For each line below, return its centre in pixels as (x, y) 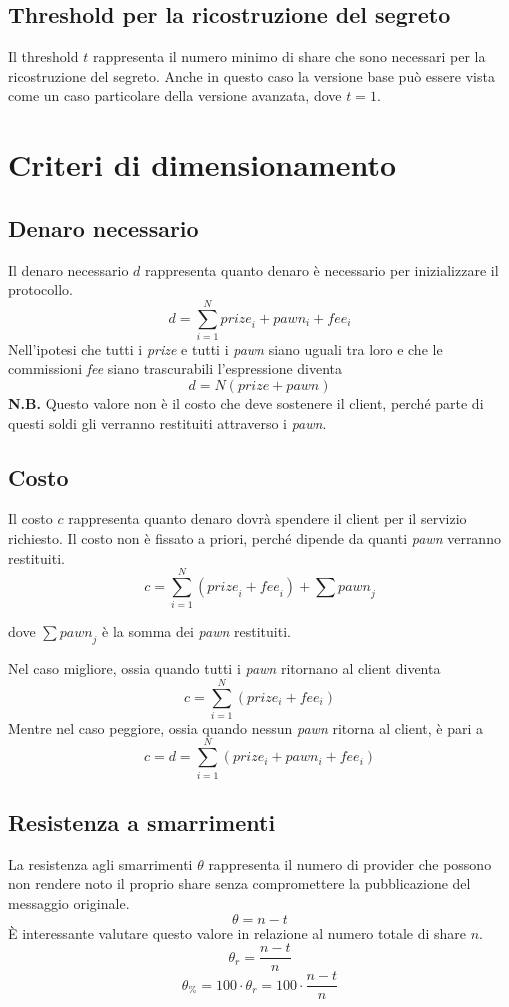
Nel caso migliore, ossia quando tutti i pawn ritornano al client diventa (224, 668)
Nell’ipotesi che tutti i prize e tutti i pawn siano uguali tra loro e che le (225, 348)
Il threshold (43, 56)
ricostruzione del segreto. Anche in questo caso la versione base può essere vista (251, 75)
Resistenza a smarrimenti (142, 821)
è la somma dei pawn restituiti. (196, 631)
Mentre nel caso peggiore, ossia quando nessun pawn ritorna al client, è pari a (246, 727)
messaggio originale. (69, 902)
